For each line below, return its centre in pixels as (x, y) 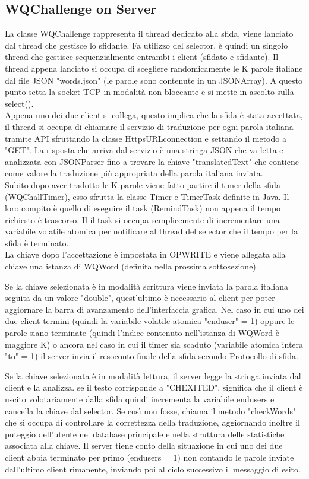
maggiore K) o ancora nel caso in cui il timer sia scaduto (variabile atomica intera (154, 344)
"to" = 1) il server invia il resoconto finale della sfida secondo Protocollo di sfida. (152, 356)
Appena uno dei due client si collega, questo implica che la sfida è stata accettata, (154, 115)
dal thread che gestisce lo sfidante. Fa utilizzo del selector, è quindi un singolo (146, 45)
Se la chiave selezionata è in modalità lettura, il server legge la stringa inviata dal (153, 375)
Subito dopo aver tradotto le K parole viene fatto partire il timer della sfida (143, 184)
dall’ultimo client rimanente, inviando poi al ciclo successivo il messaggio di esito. (153, 469)
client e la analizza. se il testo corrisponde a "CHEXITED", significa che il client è (154, 387)
